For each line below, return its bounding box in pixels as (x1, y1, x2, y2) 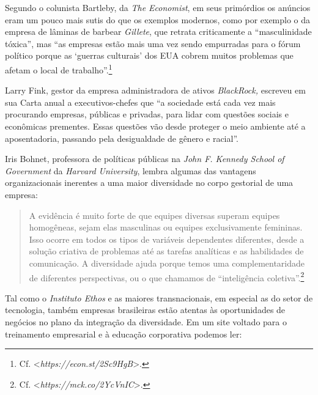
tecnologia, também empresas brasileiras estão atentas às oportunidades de (5, 303, 286, 316)
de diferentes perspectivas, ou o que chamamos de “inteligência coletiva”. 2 (29, 269, 305, 284)
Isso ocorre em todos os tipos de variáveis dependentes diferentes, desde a (29, 232, 305, 245)
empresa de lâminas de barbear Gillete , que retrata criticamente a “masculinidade (5, 25, 312, 38)
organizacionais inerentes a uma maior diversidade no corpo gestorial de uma (5, 176, 294, 189)
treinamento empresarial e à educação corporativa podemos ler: (5, 327, 242, 340)
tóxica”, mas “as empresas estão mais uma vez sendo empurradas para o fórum (5, 37, 301, 50)
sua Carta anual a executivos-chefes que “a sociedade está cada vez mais (5, 95, 276, 108)
